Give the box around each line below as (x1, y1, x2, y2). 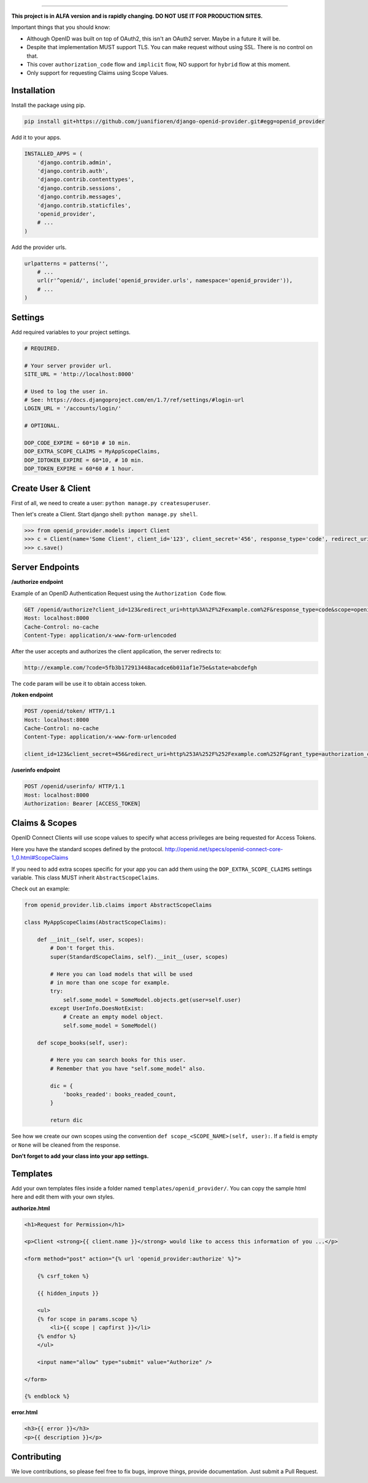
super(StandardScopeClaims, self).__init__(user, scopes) (50, 953, 228, 960)
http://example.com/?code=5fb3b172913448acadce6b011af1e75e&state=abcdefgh (24, 664, 258, 671)
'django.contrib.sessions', (37, 184, 122, 192)
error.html (11, 1409, 38, 1416)
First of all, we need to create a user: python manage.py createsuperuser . (11, 499, 211, 506)
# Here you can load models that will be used (50, 970, 193, 977)
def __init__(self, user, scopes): (37, 936, 144, 943)
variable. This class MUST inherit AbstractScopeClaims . (11, 874, 159, 881)
